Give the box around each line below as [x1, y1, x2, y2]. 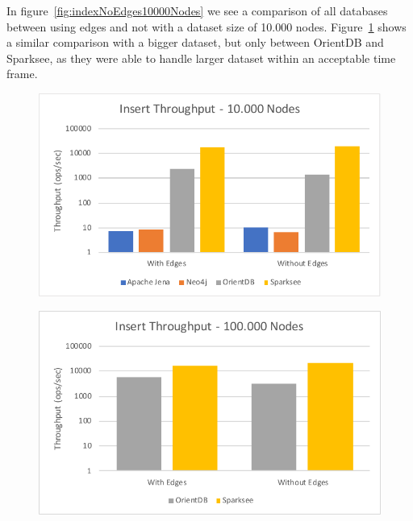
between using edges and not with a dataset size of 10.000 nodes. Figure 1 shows [6, 18, 407, 35]
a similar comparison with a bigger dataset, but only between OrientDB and [6, 34, 384, 51]
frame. [6, 65, 38, 82]
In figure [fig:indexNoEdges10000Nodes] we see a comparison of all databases [6, 2, 388, 19]
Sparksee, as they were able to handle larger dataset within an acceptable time [6, 49, 396, 66]
